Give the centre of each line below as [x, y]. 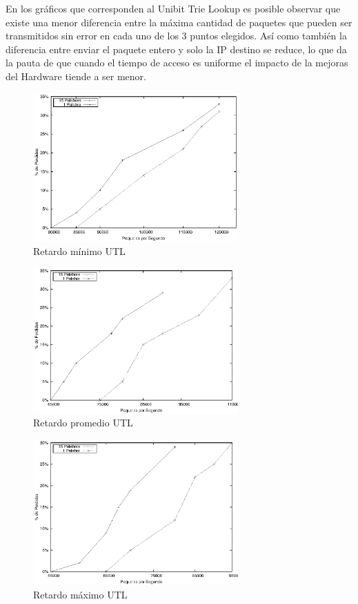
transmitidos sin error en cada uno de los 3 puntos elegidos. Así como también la [176, 36]
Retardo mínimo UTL [79, 251]
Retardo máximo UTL [80, 594]
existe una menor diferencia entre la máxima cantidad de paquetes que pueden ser [179, 22]
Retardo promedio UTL [83, 423]
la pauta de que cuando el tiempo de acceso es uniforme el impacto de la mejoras [177, 63]
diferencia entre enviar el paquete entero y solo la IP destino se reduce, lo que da [176, 49]
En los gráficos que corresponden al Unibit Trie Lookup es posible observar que [173, 8]
